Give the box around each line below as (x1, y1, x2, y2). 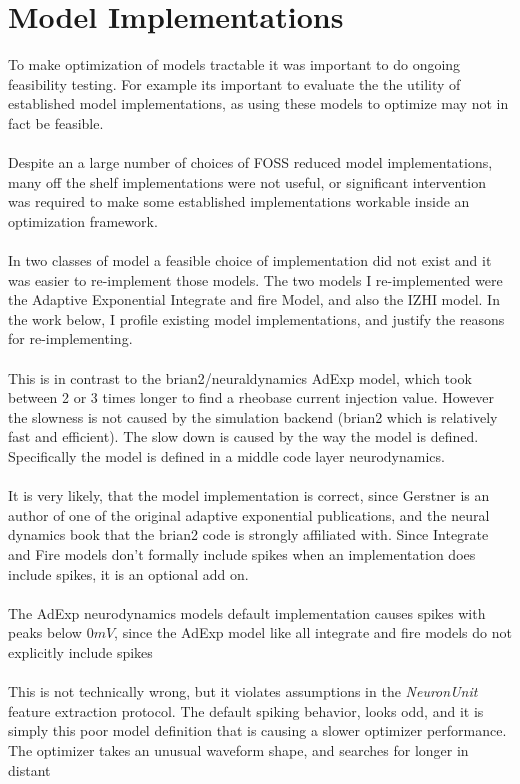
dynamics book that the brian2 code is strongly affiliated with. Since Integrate (8, 524, 489, 545)
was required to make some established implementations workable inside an (8, 191, 470, 212)
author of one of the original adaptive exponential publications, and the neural (8, 504, 490, 525)
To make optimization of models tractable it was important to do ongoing (8, 54, 461, 75)
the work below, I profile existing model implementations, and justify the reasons (8, 308, 505, 329)
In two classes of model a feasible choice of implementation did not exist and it (8, 250, 492, 271)
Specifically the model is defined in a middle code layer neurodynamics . (8, 446, 445, 466)
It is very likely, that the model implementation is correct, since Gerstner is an (8, 485, 490, 506)
